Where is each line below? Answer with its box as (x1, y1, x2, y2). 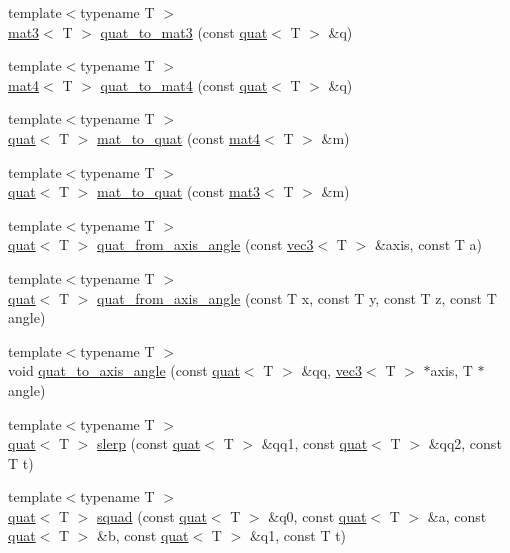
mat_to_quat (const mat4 (97, 127, 261, 148)
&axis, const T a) (374, 234, 482, 255)
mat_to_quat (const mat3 (97, 181, 261, 202)
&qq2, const (428, 433, 502, 454)
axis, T (430, 360, 473, 381)
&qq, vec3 (301, 360, 363, 381)
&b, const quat (97, 525, 189, 546)
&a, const (427, 505, 487, 526)
